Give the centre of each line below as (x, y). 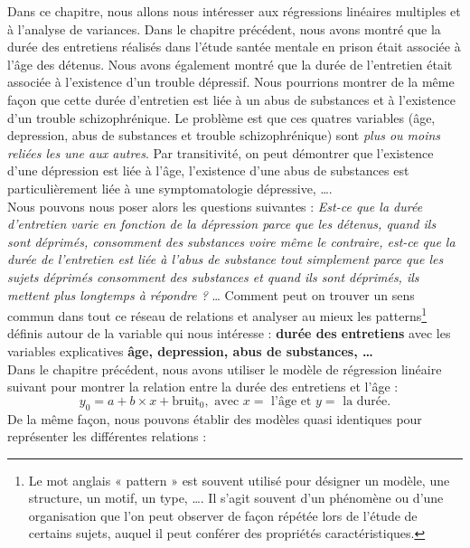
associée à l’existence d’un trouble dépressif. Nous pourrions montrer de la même (231, 82)
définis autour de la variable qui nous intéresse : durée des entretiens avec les (229, 333)
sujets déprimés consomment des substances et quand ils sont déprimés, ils (213, 276)
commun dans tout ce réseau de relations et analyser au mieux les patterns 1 (217, 314)
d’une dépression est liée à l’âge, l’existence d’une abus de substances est (208, 170)
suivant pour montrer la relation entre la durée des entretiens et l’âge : (203, 387)
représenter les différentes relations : (107, 436)
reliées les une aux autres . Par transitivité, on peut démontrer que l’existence (221, 152)
